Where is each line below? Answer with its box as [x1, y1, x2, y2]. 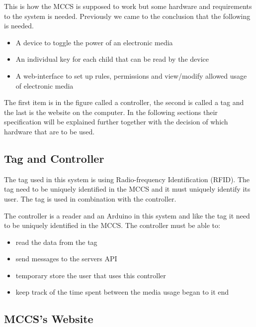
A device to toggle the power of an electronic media [15, 37, 173, 47]
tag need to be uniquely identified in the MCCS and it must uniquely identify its [4, 184, 251, 194]
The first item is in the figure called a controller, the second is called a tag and [4, 97, 244, 108]
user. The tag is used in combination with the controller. [4, 193, 176, 204]
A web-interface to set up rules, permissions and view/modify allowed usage [15, 70, 247, 81]
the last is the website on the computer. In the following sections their [4, 107, 218, 117]
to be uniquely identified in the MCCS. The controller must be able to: [4, 220, 220, 230]
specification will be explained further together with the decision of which [4, 116, 228, 127]
